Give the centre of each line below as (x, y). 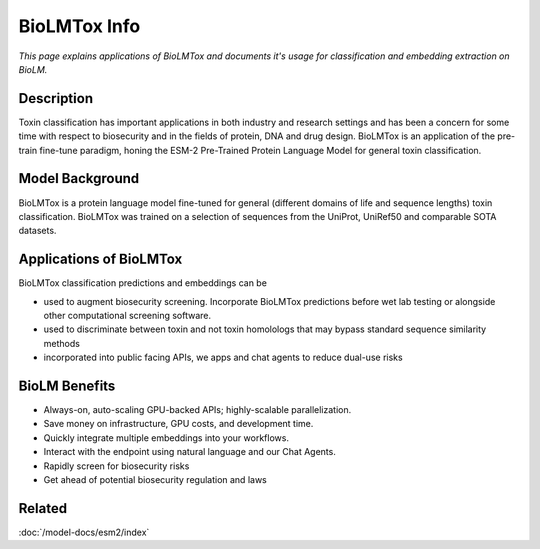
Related (43, 508)
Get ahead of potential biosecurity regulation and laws (155, 480)
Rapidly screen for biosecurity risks (116, 466)
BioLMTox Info (79, 26)
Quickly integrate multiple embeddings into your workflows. (166, 437)
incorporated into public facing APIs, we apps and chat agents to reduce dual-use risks (223, 357)
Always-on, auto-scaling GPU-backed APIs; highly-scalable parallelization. (197, 410)
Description (56, 98)
